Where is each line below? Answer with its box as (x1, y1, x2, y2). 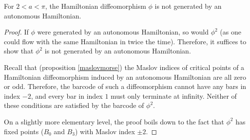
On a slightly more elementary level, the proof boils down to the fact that (4, 116, 224, 126)
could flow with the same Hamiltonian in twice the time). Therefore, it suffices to (4, 36, 247, 46)
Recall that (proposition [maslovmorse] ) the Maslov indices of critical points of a (4, 62, 245, 72)
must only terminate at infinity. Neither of (111, 90, 237, 101)
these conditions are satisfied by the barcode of (4, 100, 144, 110)
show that (4, 46, 34, 56)
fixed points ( (4, 126, 44, 136)
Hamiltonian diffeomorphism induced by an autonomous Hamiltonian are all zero (4, 71, 246, 82)
